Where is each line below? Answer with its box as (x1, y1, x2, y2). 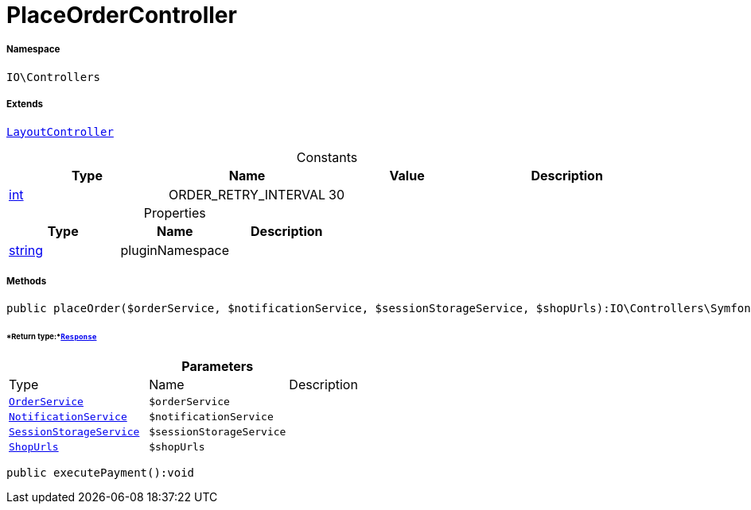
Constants (296, 149, 358, 165)
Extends (6, 99, 44, 110)
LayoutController (6, 125, 114, 138)
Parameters (181, 358, 254, 375)
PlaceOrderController (6, 2, 237, 29)
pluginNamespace (120, 241, 230, 258)
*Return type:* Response (6, 332, 97, 342)
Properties (143, 204, 206, 221)
